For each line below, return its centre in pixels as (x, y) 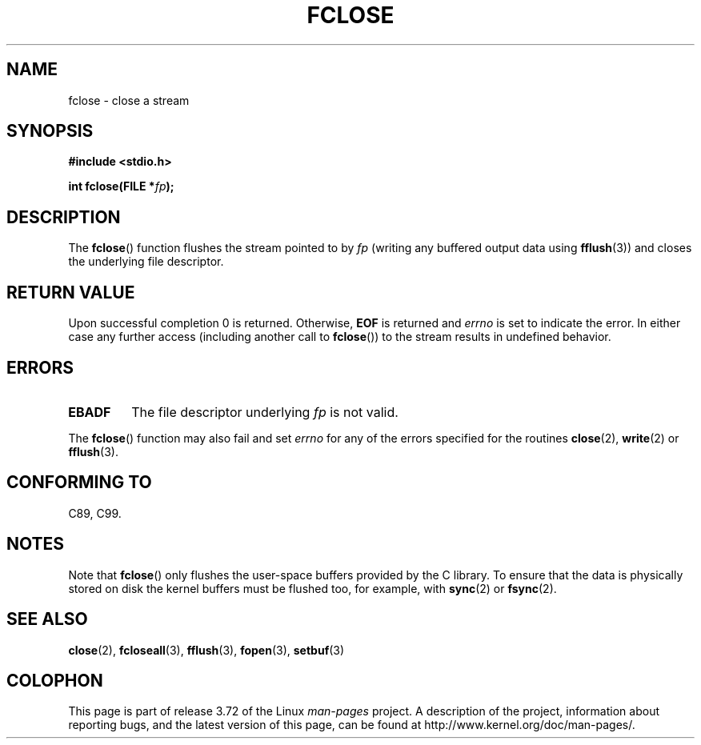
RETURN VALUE (71, 292)
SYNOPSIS (50, 131)
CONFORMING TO (79, 483)
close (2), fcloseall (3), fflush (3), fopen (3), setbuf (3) (206, 650)
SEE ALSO (47, 619)
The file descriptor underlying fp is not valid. (265, 412)
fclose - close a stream (129, 100)
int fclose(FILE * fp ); (121, 186)
